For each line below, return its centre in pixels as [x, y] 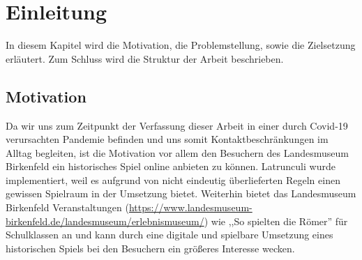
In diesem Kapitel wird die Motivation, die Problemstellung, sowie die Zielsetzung [181, 45]
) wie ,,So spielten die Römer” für [276, 221]
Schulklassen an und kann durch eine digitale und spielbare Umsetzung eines [169, 235]
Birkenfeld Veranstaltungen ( [67, 207]
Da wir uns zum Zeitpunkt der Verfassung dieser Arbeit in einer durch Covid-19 [177, 125]
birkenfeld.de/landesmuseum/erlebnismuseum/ [105, 221]
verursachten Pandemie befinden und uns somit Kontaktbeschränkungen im [167, 139]
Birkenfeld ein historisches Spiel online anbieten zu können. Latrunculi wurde [171, 166]
